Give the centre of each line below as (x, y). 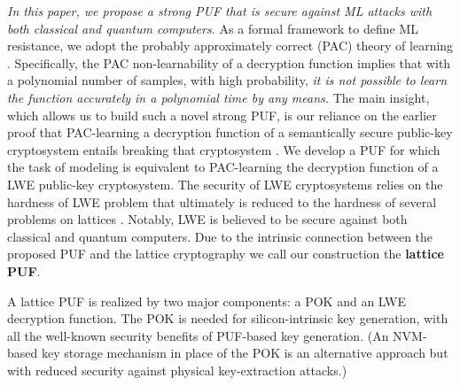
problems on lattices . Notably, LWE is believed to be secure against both (207, 219)
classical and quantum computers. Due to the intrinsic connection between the (220, 236)
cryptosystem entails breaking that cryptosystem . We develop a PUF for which (224, 149)
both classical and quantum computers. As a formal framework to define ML (213, 28)
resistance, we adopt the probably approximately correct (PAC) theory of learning (230, 46)
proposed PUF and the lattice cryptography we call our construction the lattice (226, 254)
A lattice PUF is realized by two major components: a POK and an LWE (207, 301)
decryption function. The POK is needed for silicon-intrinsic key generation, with (228, 318)
